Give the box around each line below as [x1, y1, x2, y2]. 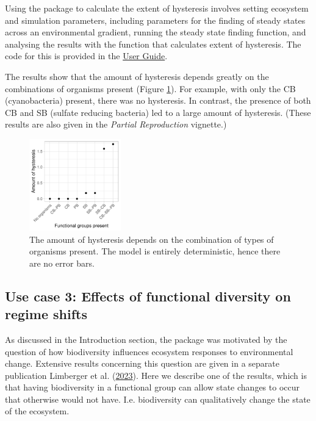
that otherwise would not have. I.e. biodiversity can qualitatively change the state [5, 392, 311, 405]
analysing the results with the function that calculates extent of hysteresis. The [5, 37, 301, 50]
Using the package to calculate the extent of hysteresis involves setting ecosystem [5, 2, 309, 14]
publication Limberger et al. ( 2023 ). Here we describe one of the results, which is [5, 369, 307, 381]
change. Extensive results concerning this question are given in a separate [5, 357, 279, 370]
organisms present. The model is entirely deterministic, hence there [29, 245, 281, 257]
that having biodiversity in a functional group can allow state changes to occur [5, 381, 300, 394]
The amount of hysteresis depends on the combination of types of [29, 232, 274, 245]
